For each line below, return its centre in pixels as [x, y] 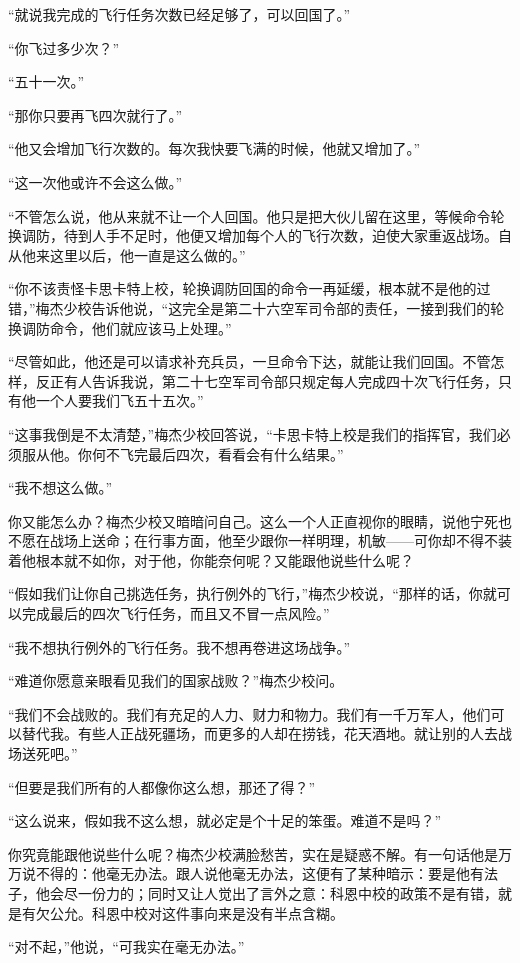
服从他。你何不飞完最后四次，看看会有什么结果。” [182, 453]
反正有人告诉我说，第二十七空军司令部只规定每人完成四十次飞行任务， [266, 380]
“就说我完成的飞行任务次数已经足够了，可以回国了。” [179, 14]
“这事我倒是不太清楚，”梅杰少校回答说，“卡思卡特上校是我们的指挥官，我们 [252, 433]
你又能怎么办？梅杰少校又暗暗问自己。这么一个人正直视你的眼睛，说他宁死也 [260, 520]
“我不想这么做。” [60, 487]
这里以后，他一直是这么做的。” [147, 254]
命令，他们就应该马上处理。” [140, 327]
